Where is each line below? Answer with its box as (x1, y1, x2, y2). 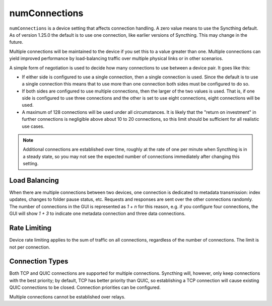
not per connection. (9, 244, 50, 250)
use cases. (22, 123, 45, 129)
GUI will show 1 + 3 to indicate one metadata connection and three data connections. (9, 210, 186, 216)
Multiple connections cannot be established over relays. (9, 293, 126, 299)
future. (9, 39, 24, 45)
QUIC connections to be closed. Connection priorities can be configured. (9, 284, 161, 290)
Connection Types (9, 257, 69, 266)
